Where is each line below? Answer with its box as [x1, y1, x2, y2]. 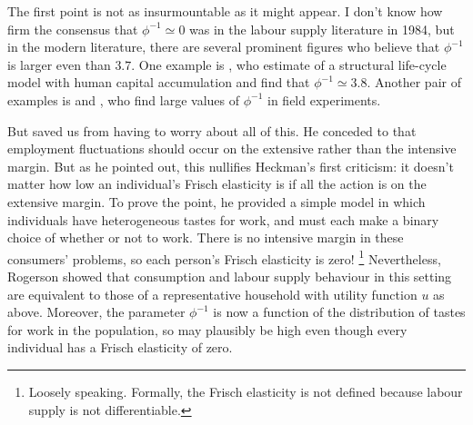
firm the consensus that [7, 19, 138, 38]
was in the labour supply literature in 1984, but [189, 19, 455, 38]
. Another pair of [367, 73, 461, 92]
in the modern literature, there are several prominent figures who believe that [7, 37, 440, 56]
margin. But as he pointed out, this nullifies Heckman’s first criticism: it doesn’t [7, 156, 454, 175]
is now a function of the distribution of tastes [213, 302, 466, 321]
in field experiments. [267, 90, 381, 109]
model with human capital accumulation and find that [7, 73, 310, 92]
